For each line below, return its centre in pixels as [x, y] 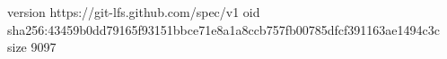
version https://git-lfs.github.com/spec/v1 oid [134, 12]
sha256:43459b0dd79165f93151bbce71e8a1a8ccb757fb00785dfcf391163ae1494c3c [223, 29]
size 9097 [32, 47]
